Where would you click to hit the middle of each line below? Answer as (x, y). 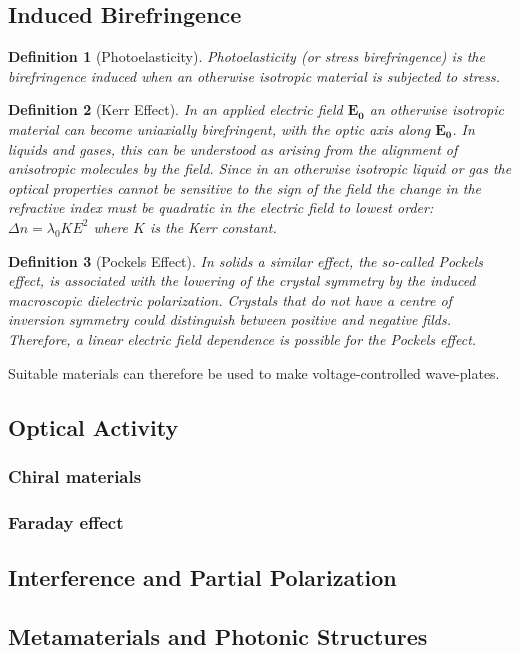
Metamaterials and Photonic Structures (218, 635)
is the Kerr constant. (213, 226)
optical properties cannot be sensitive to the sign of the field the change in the (245, 187)
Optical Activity (93, 426)
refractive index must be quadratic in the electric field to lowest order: (221, 207)
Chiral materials (75, 475)
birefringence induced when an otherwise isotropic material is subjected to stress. (254, 75)
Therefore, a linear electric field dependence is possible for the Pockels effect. (242, 338)
